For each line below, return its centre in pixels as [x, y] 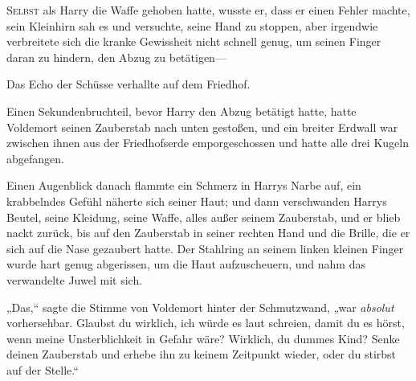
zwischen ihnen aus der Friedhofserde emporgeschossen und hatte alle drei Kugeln [208, 143]
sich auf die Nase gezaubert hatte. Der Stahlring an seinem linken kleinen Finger [205, 248]
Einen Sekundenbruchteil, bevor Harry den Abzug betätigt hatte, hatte [181, 111]
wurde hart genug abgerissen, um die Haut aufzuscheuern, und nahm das [186, 264]
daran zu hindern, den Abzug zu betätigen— [116, 57]
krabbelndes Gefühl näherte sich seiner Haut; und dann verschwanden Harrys [197, 201]
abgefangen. [35, 158]
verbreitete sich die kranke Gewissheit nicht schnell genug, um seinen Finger [194, 41]
